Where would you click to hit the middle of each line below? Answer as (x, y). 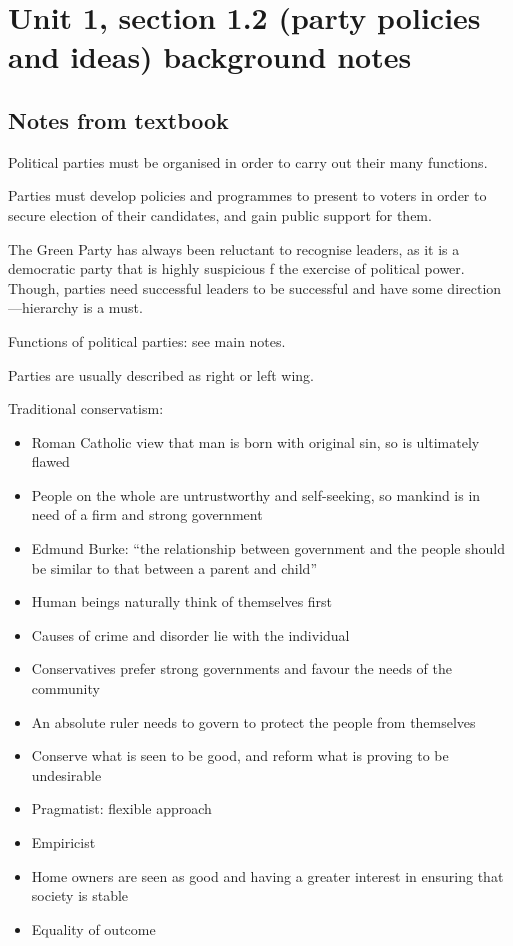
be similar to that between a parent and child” (174, 567)
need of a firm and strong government (147, 514)
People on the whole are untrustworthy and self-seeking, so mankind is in (256, 494)
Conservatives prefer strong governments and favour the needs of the (242, 668)
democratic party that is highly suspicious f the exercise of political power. (236, 268)
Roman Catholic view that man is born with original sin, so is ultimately (255, 441)
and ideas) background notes (210, 56)
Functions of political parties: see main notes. (147, 340)
